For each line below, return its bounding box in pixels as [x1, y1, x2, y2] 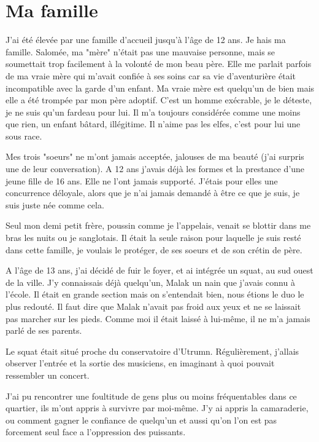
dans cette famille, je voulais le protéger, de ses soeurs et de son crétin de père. [6, 243, 302, 256]
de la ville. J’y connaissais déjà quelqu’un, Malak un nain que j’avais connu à [6, 275, 295, 288]
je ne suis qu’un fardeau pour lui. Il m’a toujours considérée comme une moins [6, 105, 301, 118]
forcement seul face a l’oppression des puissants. [6, 425, 186, 438]
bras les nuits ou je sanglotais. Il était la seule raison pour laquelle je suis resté [6, 231, 301, 244]
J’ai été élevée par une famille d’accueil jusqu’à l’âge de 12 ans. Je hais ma [6, 33, 286, 46]
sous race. [6, 129, 42, 142]
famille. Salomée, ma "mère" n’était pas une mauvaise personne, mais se [6, 45, 275, 58]
